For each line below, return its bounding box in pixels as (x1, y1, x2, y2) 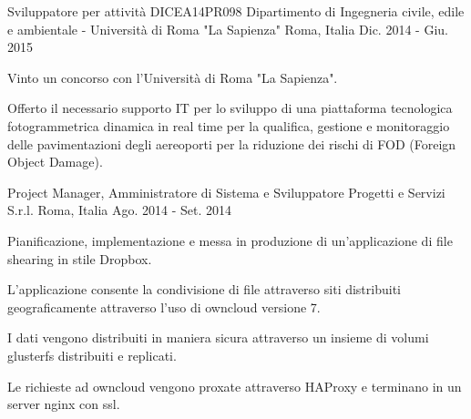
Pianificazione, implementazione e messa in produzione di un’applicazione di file (7, 230, 453, 250)
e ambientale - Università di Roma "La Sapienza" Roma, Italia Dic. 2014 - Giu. (7, 19, 448, 38)
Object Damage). (7, 152, 103, 171)
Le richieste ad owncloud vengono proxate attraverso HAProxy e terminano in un (7, 376, 462, 395)
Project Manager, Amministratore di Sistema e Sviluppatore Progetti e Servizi (7, 182, 445, 201)
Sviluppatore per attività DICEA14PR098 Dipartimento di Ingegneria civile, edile (7, 2, 465, 20)
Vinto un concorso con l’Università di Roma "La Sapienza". (7, 67, 338, 87)
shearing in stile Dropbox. (7, 249, 152, 268)
